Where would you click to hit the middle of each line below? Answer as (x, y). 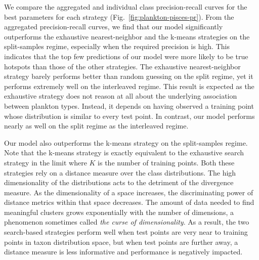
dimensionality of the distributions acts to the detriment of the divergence (119, 182)
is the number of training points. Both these (166, 162)
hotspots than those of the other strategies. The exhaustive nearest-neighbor (122, 66)
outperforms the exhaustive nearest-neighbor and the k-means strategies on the (127, 36)
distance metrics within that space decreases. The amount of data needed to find (129, 202)
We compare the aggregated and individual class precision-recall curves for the (126, 7)
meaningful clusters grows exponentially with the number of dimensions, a (119, 212)
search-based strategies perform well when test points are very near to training (126, 232)
